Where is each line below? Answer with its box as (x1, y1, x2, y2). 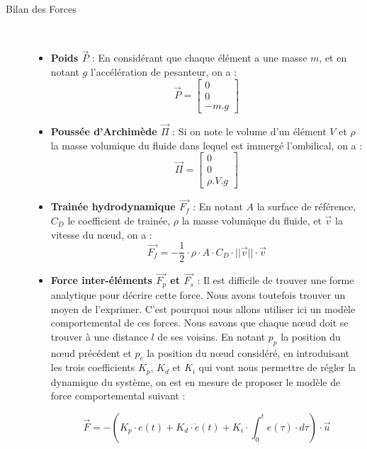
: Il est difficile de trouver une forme (197, 273, 354, 288)
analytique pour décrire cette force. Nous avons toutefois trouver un (50, 287, 346, 302)
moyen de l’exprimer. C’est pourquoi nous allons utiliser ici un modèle (50, 301, 356, 316)
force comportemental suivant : (50, 388, 186, 403)
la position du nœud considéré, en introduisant (147, 345, 350, 360)
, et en (319, 50, 347, 65)
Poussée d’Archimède (50, 123, 157, 138)
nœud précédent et (50, 345, 132, 360)
